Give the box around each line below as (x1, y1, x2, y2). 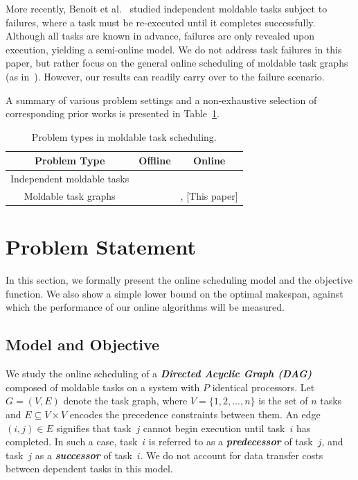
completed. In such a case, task (6, 434, 138, 449)
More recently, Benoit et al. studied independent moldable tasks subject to (6, 1, 328, 15)
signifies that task (56, 420, 132, 435)
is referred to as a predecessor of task (148, 434, 313, 449)
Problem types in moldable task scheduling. (31, 129, 217, 144)
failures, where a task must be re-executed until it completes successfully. (6, 15, 316, 29)
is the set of (258, 393, 308, 408)
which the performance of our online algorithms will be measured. (6, 300, 285, 314)
